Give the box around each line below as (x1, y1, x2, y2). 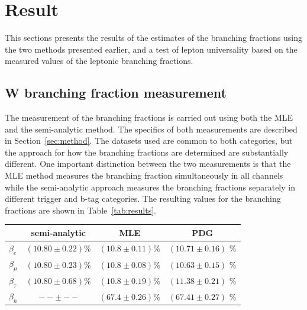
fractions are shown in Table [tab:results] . (5, 204, 156, 216)
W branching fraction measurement (5, 83, 227, 102)
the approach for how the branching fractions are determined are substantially (5, 146, 289, 158)
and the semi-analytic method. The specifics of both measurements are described (5, 122, 298, 135)
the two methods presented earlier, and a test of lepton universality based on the (5, 43, 298, 55)
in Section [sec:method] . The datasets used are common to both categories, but (5, 134, 293, 147)
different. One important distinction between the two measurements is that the (5, 157, 291, 170)
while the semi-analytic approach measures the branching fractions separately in (5, 180, 295, 193)
